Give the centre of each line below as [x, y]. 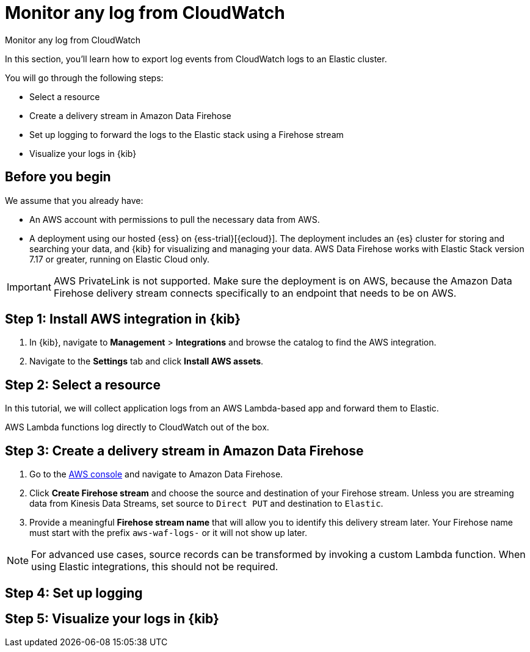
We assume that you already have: [74, 200]
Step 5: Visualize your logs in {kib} [112, 618]
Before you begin [58, 177]
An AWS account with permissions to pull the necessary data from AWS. [175, 219]
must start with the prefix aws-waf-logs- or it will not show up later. [168, 533]
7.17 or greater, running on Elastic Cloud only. [119, 259]
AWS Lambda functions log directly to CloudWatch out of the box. [137, 427]
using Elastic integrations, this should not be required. [155, 567]
